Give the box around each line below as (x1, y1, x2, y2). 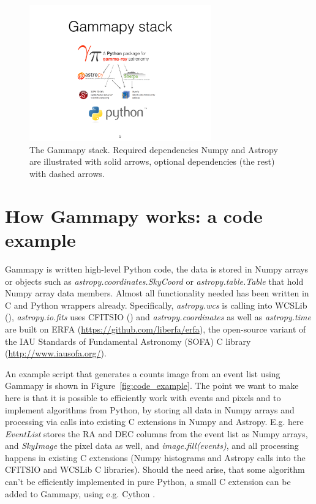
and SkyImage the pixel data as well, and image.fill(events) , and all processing (5, 439, 299, 452)
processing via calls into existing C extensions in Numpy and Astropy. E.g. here (5, 415, 304, 428)
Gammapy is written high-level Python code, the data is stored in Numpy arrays (5, 262, 309, 275)
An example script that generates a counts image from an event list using (5, 367, 280, 380)
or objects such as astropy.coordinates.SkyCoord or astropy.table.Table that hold (5, 274, 304, 287)
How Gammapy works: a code (5, 203, 263, 228)
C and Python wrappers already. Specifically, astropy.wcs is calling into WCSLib (5, 298, 307, 311)
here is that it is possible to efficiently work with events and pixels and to (5, 391, 281, 404)
